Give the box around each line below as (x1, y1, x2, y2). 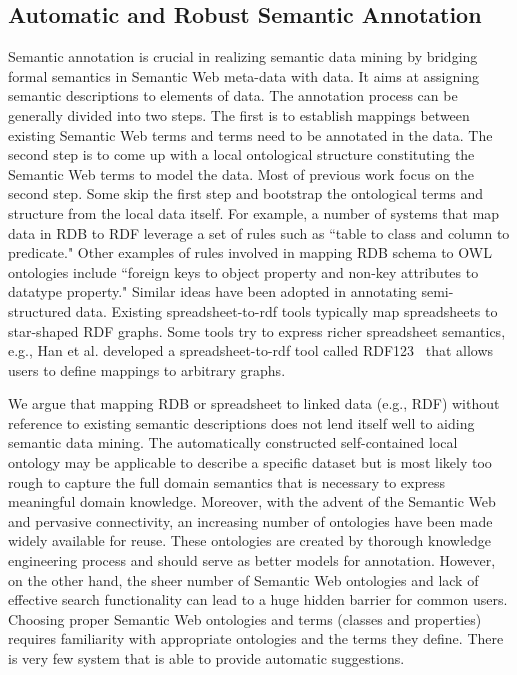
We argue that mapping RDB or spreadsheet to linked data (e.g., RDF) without (8, 393, 500, 414)
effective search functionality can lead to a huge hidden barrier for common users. (8, 589, 508, 610)
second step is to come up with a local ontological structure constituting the (8, 144, 475, 165)
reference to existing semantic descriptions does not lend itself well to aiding (8, 412, 475, 433)
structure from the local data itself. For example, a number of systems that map (8, 202, 500, 223)
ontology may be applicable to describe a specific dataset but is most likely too (8, 452, 492, 473)
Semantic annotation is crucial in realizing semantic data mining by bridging (8, 46, 478, 67)
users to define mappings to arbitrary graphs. (8, 359, 286, 380)
